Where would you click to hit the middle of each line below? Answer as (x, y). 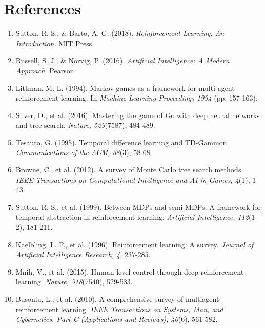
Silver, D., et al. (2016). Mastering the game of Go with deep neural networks (138, 115)
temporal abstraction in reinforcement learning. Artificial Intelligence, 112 (132, 217)
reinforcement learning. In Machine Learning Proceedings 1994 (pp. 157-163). (137, 98)
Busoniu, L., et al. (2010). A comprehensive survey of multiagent (117, 299)
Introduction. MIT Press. (55, 43)
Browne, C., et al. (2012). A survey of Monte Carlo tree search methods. (129, 170)
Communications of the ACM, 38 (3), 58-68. (84, 152)
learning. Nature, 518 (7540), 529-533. (74, 282)
